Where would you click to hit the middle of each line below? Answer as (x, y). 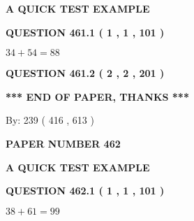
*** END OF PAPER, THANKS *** (97, 96)
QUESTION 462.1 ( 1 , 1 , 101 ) (85, 191)
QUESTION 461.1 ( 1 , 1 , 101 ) (85, 32)
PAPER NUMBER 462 (63, 143)
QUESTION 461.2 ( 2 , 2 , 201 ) (85, 73)
